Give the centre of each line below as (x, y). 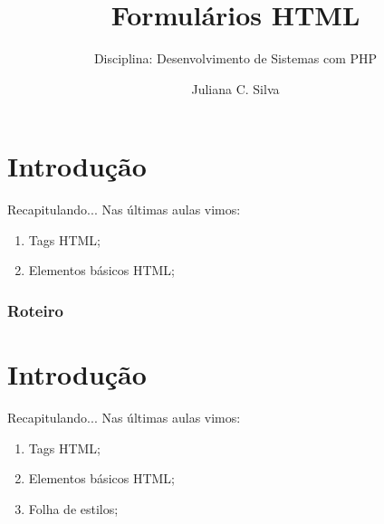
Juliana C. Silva (235, 88)
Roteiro (35, 310)
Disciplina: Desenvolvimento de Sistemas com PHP (235, 58)
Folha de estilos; (73, 508)
